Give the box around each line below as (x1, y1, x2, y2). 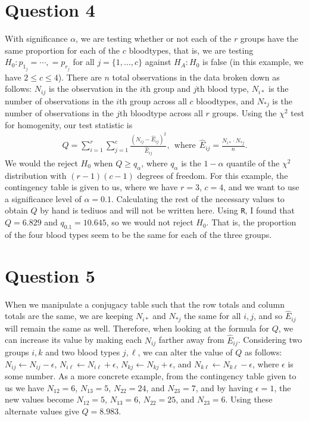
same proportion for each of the (5, 44, 120, 56)
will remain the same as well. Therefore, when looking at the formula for (5, 321, 270, 334)
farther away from (158, 333, 224, 346)
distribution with (5, 169, 67, 181)
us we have (5, 381, 45, 394)
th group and (142, 82, 191, 95)
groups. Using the (212, 107, 277, 119)
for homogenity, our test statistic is (5, 118, 133, 131)
